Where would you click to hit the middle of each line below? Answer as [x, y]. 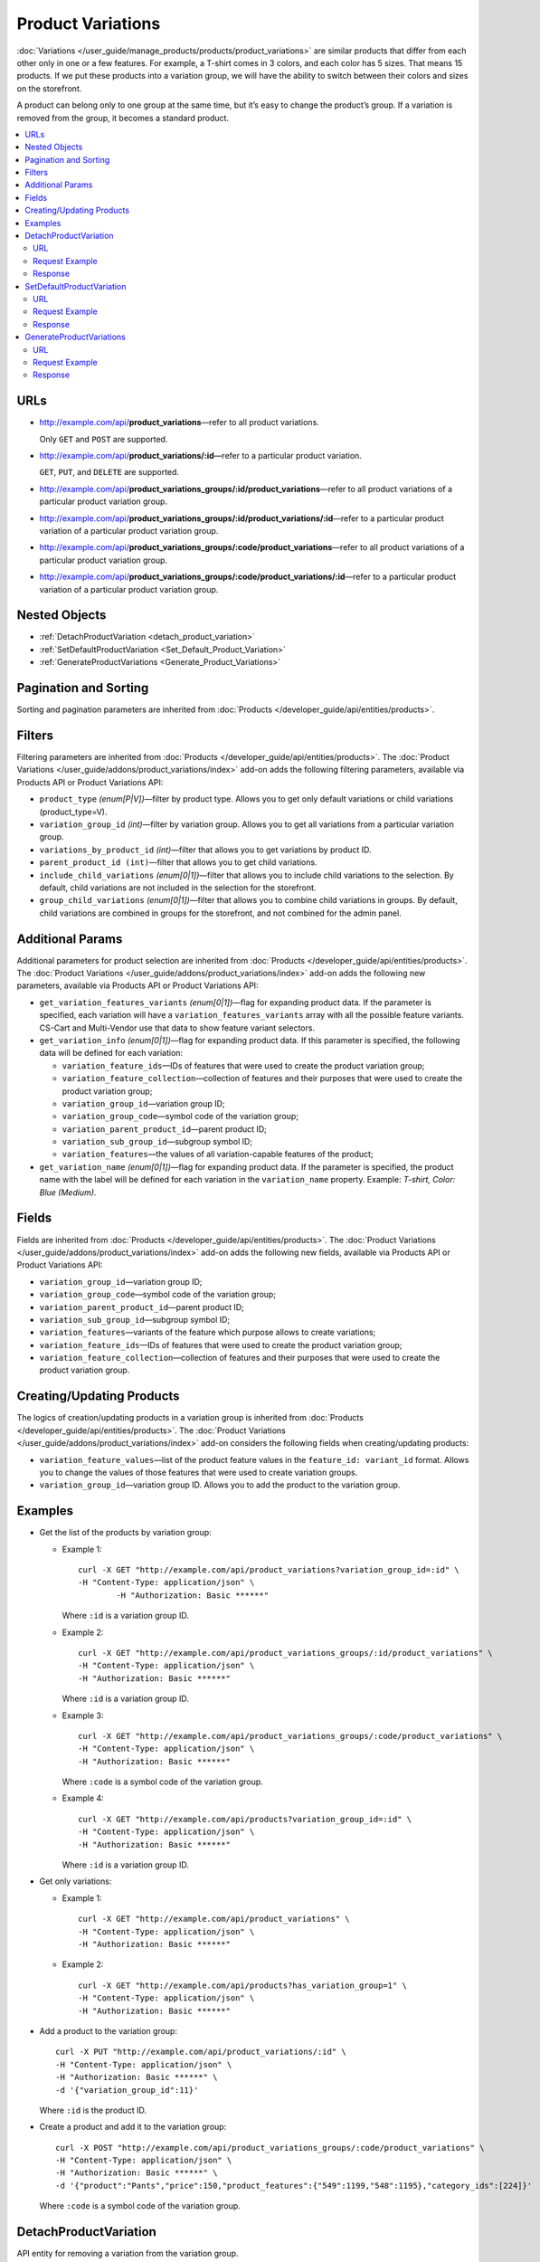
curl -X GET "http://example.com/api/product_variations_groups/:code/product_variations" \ [290, 1736]
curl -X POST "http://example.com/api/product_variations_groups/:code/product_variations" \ [270, 2148]
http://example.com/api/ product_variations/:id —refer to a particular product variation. [200, 456]
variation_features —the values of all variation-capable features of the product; [218, 1155]
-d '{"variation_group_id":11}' [127, 2090]
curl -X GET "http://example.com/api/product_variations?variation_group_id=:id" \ [269, 1570]
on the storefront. [49, 88]
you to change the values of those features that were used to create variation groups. [199, 1472]
